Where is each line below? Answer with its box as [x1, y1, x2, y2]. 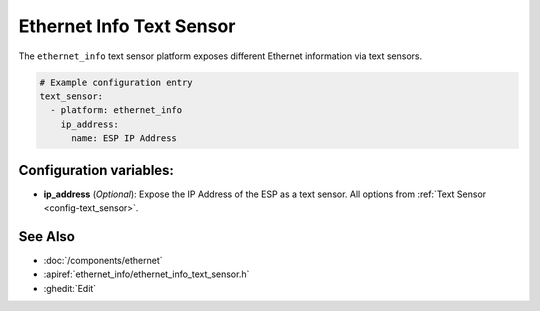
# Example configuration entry [39, 76, 194, 88]
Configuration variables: [18, 161, 175, 179]
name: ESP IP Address [71, 133, 177, 144]
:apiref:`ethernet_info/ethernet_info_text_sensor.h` [43, 268, 250, 280]
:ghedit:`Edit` [43, 282, 97, 294]
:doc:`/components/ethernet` [43, 254, 164, 266]
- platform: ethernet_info [50, 105, 183, 116]
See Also [18, 228, 75, 245]
